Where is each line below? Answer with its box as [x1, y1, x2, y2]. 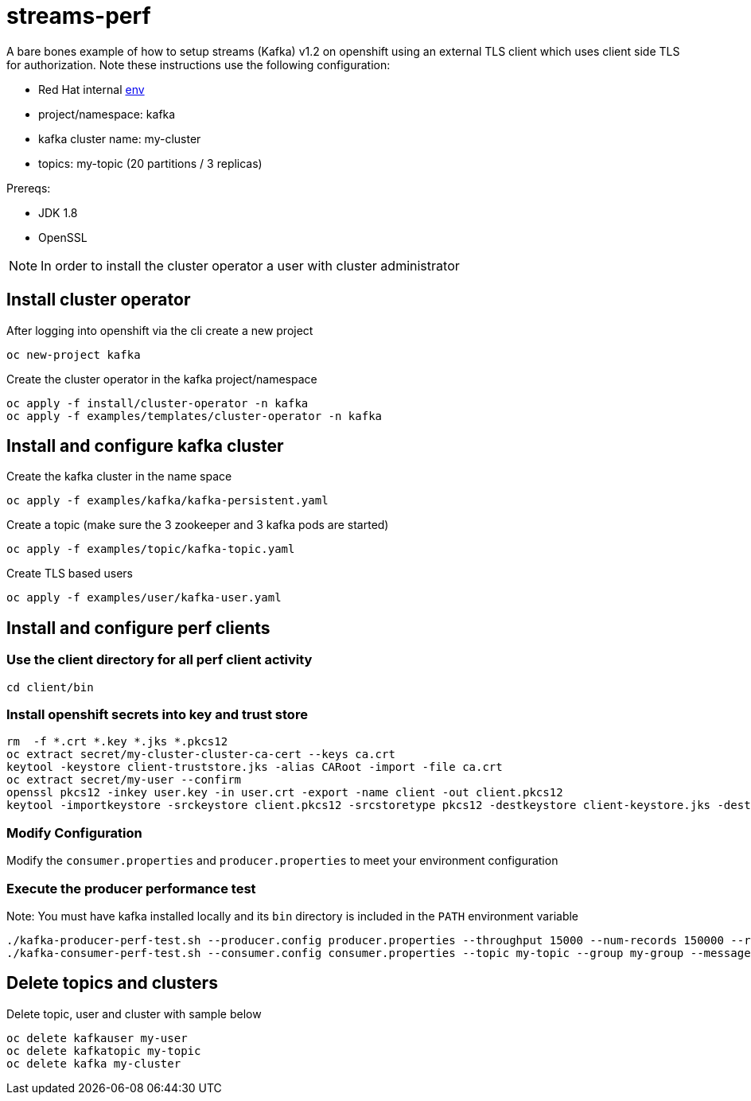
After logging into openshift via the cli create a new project [6, 323, 313, 337]
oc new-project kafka [6, 348, 141, 361]
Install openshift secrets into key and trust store [6, 706, 308, 723]
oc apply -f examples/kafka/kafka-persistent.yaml [6, 494, 329, 508]
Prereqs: [6, 181, 51, 195]
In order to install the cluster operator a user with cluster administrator [41, 257, 460, 274]
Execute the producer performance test [6, 880, 256, 897]
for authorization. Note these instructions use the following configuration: [6, 57, 391, 72]
